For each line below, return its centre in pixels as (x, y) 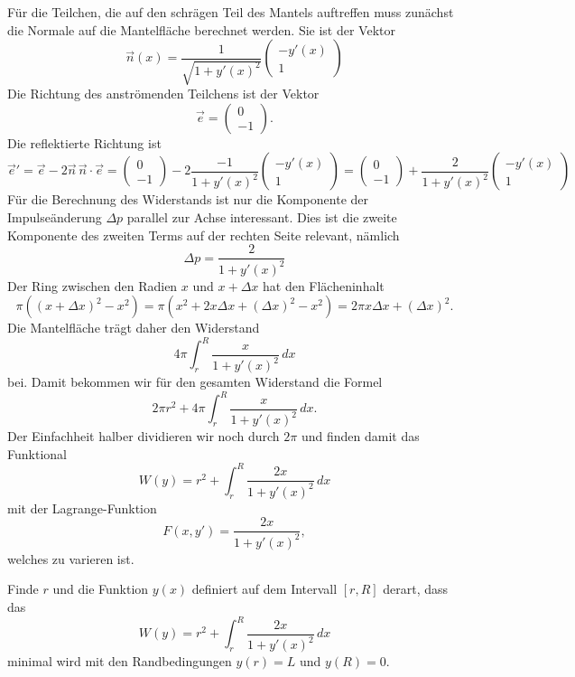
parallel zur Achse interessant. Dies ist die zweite (262, 216)
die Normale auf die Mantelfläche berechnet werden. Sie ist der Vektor (201, 29)
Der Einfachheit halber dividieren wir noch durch (144, 436)
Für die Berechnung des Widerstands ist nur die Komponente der (188, 199)
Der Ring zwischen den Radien (93, 285)
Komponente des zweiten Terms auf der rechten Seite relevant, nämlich (204, 235)
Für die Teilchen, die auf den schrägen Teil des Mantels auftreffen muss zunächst (231, 12)
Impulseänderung (55, 216)
